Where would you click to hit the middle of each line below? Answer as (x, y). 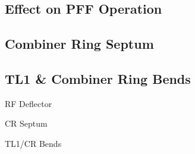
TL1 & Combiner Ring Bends (98, 78)
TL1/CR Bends (33, 143)
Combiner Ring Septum (79, 44)
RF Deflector (29, 103)
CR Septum (26, 123)
